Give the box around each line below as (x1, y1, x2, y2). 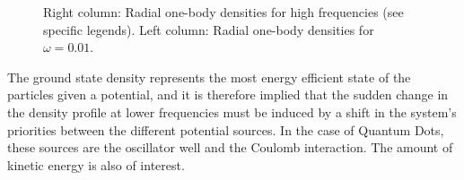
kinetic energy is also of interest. (7, 155, 185, 174)
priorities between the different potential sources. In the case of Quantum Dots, (7, 120, 444, 139)
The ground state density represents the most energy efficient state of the (7, 67, 411, 86)
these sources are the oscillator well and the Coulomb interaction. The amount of (7, 138, 453, 157)
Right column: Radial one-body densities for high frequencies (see (43, 3, 404, 21)
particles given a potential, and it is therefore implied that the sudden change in (7, 85, 449, 104)
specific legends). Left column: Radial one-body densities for (43, 20, 374, 39)
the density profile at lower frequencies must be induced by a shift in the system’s (7, 102, 457, 121)
